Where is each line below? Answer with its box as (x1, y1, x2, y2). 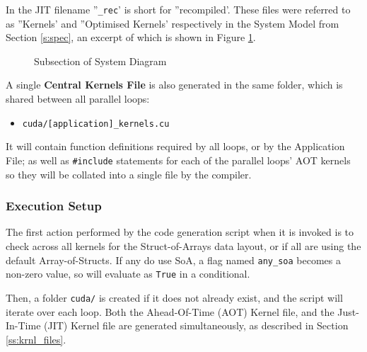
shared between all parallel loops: (6, 91, 150, 106)
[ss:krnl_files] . (6, 331, 66, 346)
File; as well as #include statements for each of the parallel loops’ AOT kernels (6, 152, 351, 167)
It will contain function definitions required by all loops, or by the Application (6, 139, 345, 154)
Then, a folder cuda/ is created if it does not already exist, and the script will (6, 290, 343, 305)
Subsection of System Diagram (34, 53, 167, 68)
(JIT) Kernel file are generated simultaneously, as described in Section (44, 318, 349, 333)
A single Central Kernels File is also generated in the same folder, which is (6, 77, 343, 92)
